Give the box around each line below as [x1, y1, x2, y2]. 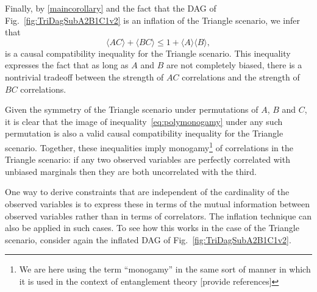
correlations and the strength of [182, 70, 300, 83]
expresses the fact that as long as [5, 59, 129, 71]
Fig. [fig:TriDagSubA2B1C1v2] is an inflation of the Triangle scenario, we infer [5, 13, 300, 26]
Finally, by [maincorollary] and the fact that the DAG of [5, 2, 216, 14]
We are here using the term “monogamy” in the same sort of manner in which [19, 263, 311, 276]
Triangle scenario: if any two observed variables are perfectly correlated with [5, 153, 290, 166]
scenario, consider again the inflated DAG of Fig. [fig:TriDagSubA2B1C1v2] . [5, 233, 291, 246]
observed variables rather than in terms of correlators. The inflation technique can [5, 209, 312, 222]
